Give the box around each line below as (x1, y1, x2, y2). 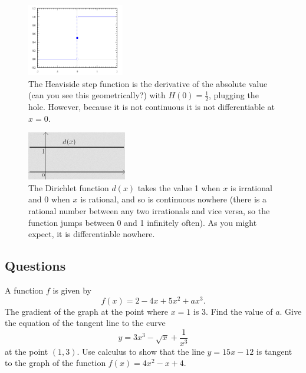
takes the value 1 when (137, 181, 221, 194)
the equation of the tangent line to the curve (5, 317, 166, 329)
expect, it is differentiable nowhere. (28, 228, 155, 240)
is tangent (256, 345, 292, 357)
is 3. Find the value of (193, 305, 273, 317)
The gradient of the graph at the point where (5, 305, 169, 317)
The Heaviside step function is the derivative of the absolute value (28, 77, 268, 89)
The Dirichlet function (28, 181, 109, 194)
